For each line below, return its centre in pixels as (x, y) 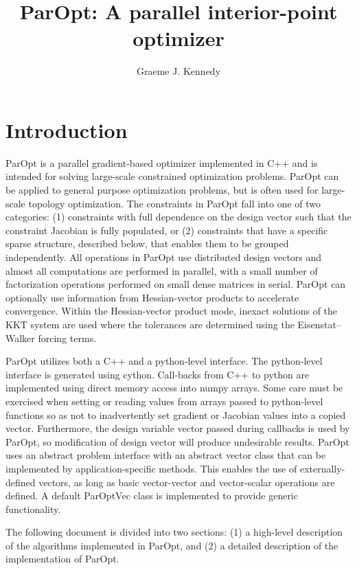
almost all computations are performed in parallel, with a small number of (162, 270)
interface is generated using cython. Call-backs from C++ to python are (158, 374)
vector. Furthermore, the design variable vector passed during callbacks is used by (178, 428)
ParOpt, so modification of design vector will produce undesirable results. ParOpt (177, 441)
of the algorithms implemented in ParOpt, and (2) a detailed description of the (172, 545)
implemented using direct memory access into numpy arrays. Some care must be (174, 388)
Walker (20, 338)
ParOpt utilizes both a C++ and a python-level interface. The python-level (164, 361)
